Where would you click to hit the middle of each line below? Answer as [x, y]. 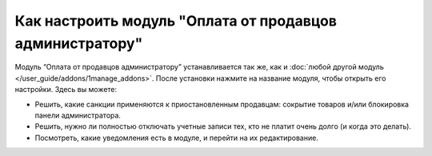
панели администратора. [78, 115]
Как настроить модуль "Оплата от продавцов [176, 21]
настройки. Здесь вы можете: [66, 90]
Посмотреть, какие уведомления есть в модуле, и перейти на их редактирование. [177, 138]
